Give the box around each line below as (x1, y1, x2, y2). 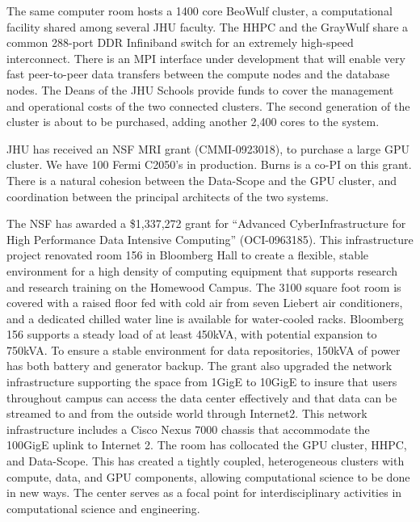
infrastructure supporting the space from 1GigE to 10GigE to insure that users (6, 373, 397, 390)
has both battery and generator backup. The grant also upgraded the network (6, 357, 393, 374)
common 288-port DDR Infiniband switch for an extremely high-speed (6, 34, 354, 51)
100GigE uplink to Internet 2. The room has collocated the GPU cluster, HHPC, (6, 436, 407, 453)
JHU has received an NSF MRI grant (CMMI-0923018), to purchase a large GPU (6, 140, 409, 157)
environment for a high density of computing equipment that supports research (6, 262, 397, 279)
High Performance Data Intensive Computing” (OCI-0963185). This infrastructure (6, 230, 414, 247)
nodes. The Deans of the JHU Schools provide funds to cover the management (6, 81, 394, 98)
